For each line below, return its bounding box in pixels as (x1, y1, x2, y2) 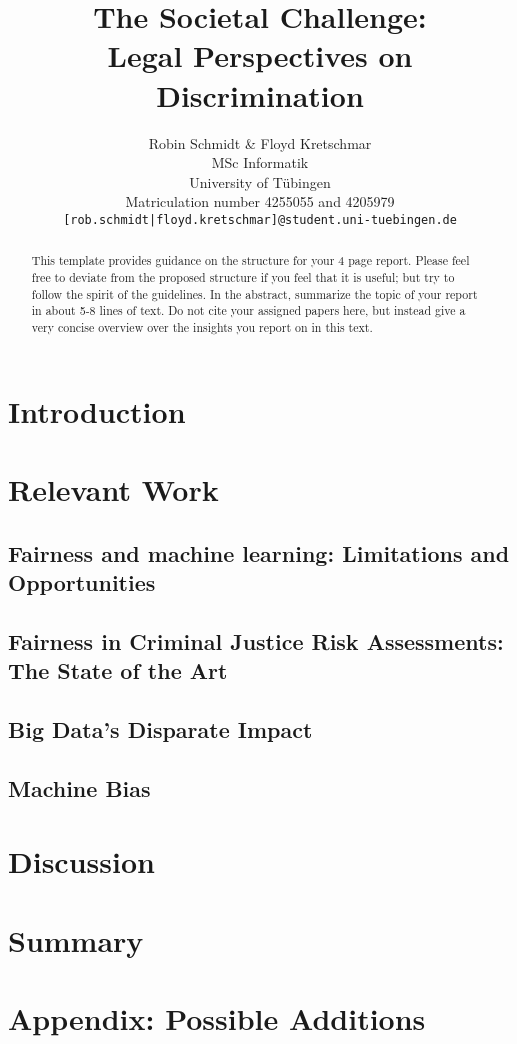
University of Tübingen (189, 171, 331, 192)
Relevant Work (8, 468, 219, 509)
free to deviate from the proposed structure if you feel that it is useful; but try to (31, 268, 455, 285)
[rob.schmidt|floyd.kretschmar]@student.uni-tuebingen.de (63, 212, 457, 227)
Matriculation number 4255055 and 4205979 (125, 191, 395, 212)
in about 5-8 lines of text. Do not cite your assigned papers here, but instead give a (31, 302, 466, 319)
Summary (8, 919, 144, 960)
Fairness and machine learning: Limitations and (8, 537, 510, 568)
